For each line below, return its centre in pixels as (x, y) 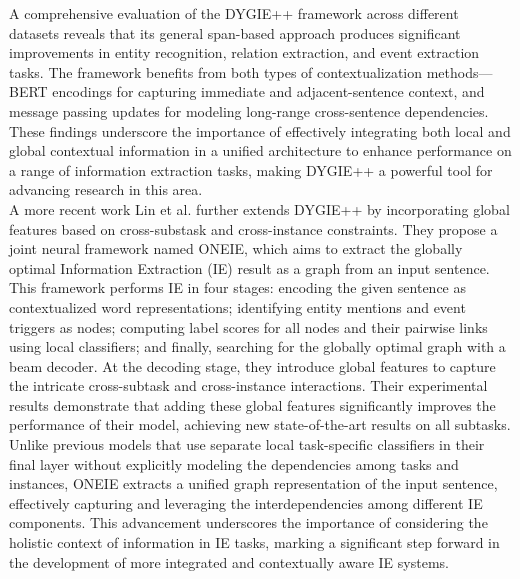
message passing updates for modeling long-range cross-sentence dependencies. (249, 110)
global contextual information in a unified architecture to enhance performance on (260, 150)
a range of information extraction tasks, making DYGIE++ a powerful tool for (251, 169)
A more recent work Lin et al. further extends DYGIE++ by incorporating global (259, 208)
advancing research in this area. (106, 189)
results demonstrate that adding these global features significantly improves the (252, 404)
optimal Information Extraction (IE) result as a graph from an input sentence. (249, 267)
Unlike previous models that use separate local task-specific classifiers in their (247, 444)
